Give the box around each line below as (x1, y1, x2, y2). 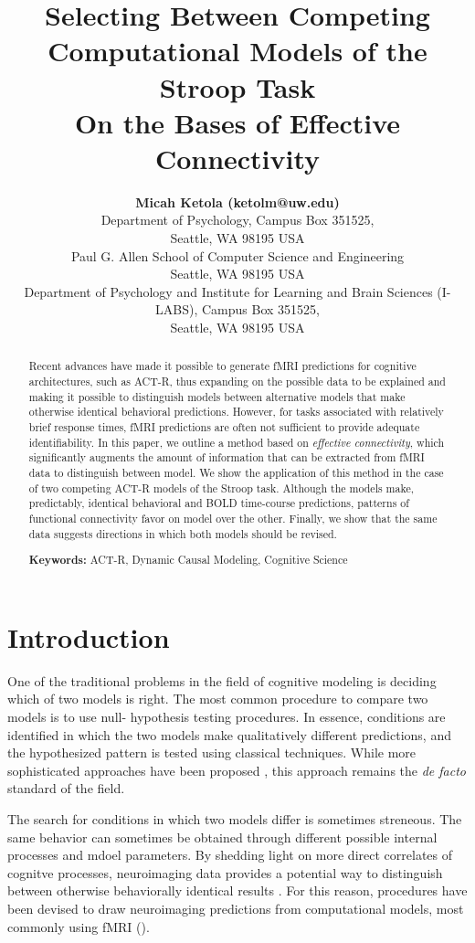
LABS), (155, 300, 198, 319)
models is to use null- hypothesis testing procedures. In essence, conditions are (7, 706, 446, 726)
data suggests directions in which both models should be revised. (28, 525, 337, 541)
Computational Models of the (47, 32, 427, 69)
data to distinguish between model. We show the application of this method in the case (28, 465, 444, 481)
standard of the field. (7, 779, 125, 798)
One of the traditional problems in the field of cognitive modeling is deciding (7, 671, 437, 690)
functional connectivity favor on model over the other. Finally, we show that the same (28, 510, 438, 525)
